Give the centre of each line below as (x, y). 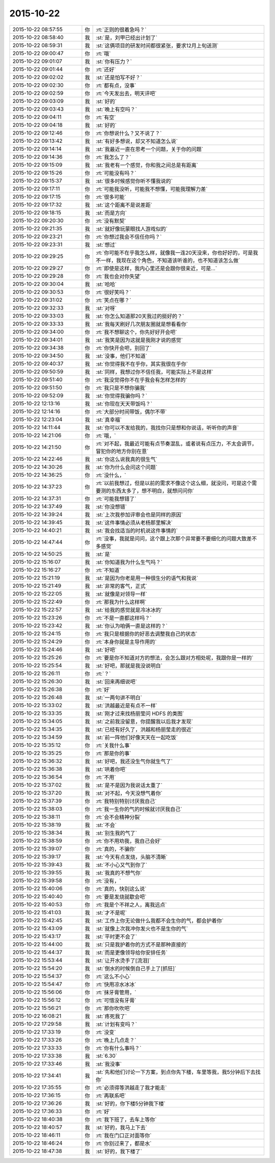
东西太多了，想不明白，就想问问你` (153, 490)
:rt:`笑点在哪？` (113, 300)
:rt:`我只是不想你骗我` (121, 387)
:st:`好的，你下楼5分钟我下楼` (130, 1103)
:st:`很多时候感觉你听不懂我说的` (134, 181)
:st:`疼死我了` (111, 1016)
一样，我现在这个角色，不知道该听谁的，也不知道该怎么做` (170, 260)
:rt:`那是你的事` (113, 753)
